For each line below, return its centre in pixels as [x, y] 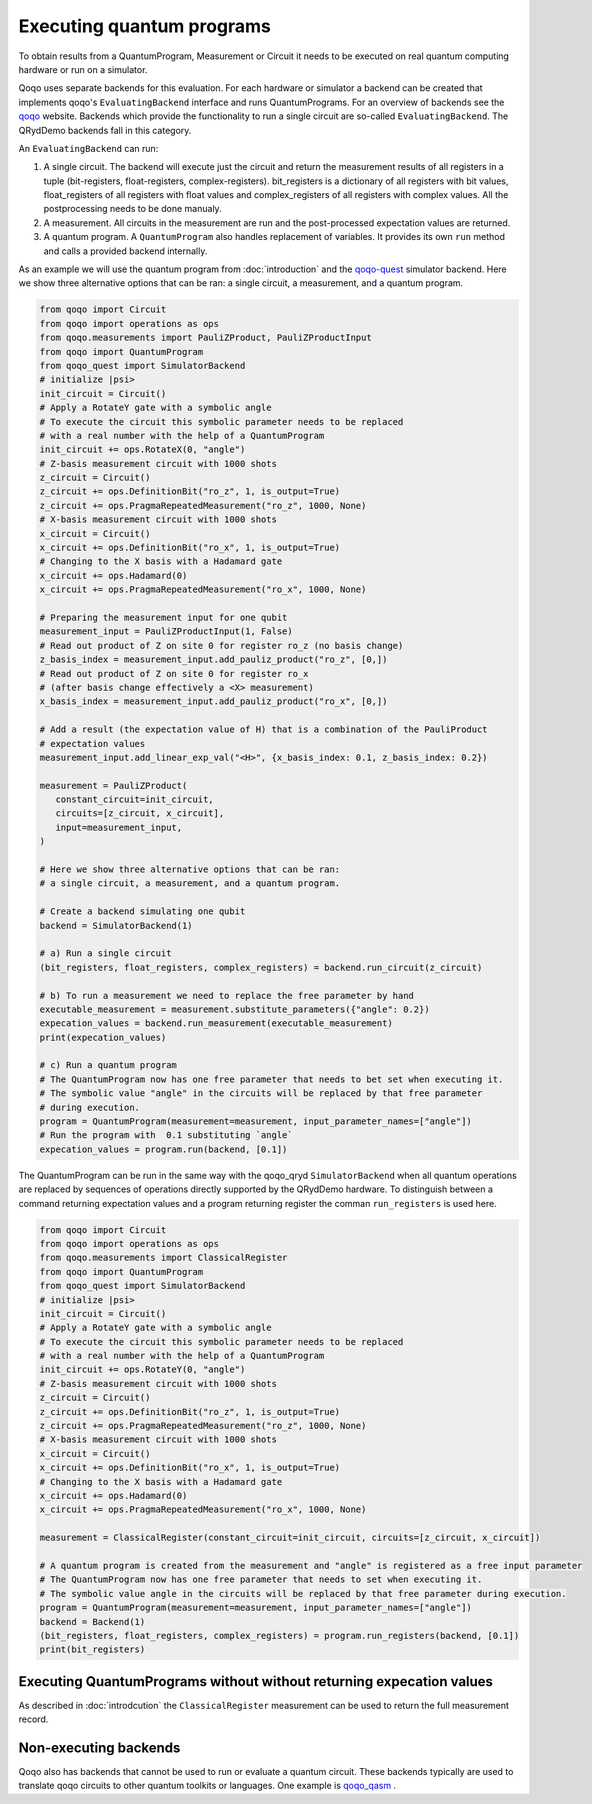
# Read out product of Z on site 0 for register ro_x [174, 673]
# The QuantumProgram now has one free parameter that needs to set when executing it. [261, 1579]
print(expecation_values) [103, 1037]
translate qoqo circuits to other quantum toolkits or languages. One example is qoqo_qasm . [207, 1786]
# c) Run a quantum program [108, 1065]
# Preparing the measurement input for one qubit [163, 617]
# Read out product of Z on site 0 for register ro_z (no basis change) [221, 645]
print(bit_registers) [92, 1649]
